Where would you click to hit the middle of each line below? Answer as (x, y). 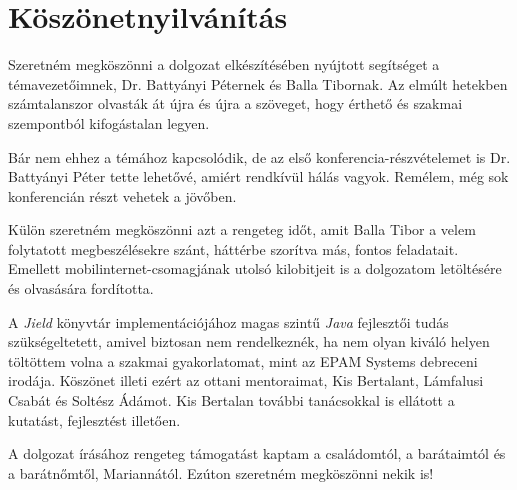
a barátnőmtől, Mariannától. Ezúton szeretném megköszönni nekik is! (221, 472)
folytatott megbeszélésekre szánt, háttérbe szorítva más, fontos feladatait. (233, 248)
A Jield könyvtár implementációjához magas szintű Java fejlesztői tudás (228, 321)
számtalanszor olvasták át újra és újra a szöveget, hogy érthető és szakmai (235, 103)
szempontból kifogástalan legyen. (109, 122)
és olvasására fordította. (81, 288)
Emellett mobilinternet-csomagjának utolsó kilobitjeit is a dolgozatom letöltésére (255, 268)
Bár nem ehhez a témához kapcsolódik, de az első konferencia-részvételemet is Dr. (259, 156)
